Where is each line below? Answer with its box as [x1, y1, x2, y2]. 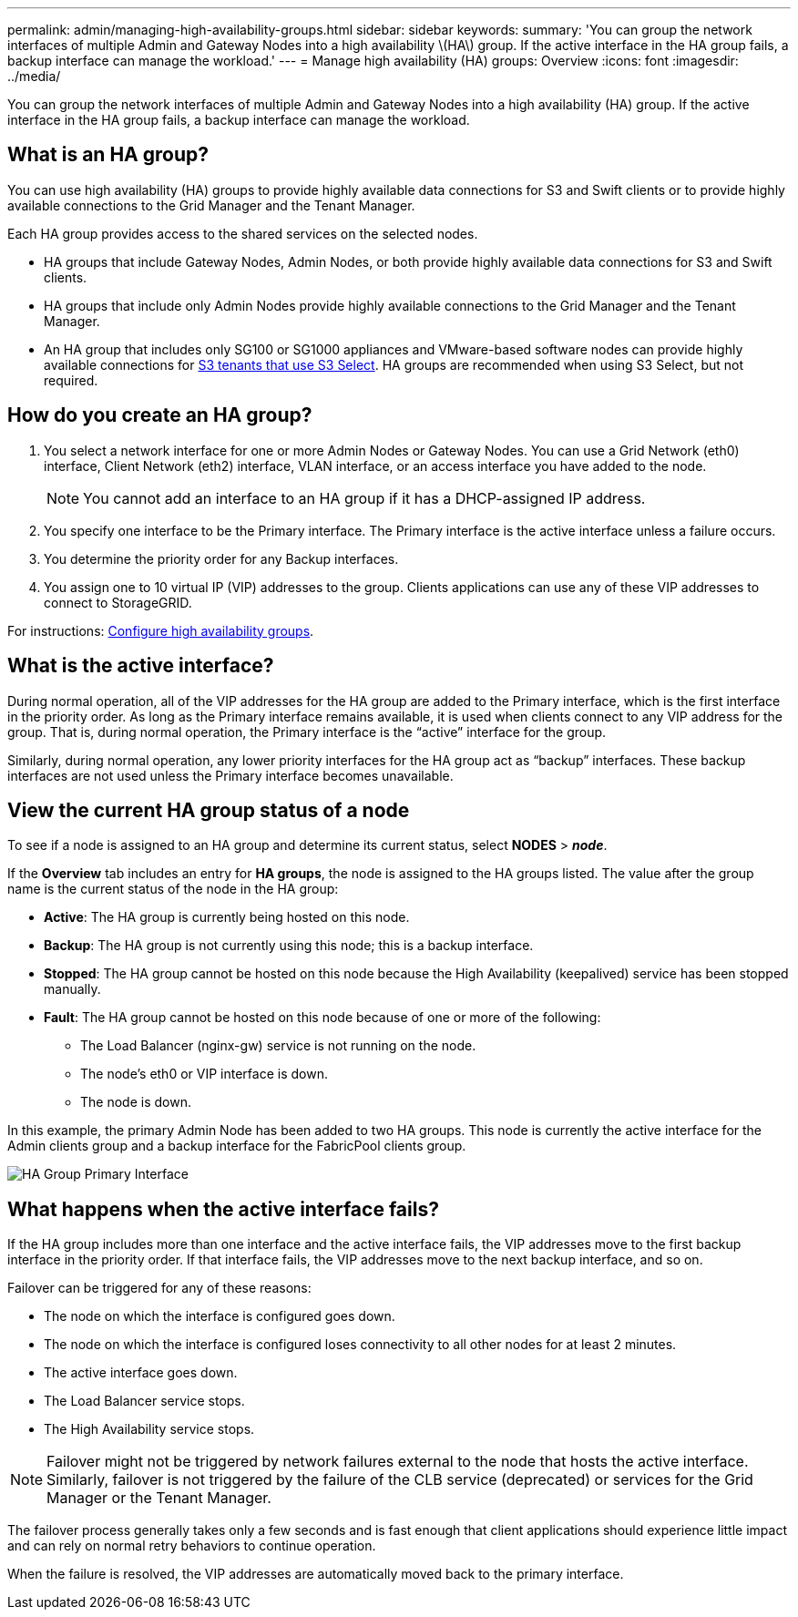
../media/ [7, 68, 61, 84]
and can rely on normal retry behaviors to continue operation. [7, 1538, 376, 1554]
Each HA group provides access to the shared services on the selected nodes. [7, 225, 478, 241]
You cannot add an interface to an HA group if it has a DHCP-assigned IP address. [83, 488, 646, 507]
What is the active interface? [7, 654, 274, 678]
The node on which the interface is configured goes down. [44, 1308, 395, 1325]
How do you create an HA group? [7, 404, 312, 427]
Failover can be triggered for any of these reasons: [7, 1280, 312, 1296]
